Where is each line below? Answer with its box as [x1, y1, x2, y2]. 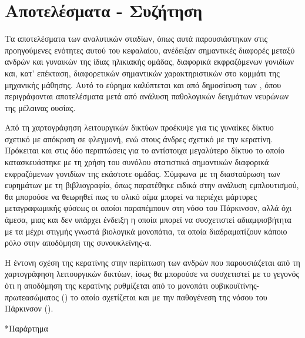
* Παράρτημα [5, 322, 48, 334]
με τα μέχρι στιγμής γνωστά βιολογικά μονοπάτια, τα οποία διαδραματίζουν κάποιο [5, 225, 287, 237]
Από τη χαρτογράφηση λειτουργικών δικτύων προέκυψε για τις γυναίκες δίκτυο [5, 121, 274, 133]
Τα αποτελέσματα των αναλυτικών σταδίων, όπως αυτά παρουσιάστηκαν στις [5, 32, 268, 45]
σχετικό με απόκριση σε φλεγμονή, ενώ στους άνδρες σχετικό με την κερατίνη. [5, 132, 273, 145]
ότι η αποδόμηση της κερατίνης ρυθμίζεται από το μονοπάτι [5, 279, 208, 291]
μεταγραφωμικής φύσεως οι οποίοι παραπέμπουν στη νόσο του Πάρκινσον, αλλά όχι [5, 202, 291, 214]
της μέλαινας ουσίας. [5, 101, 76, 113]
